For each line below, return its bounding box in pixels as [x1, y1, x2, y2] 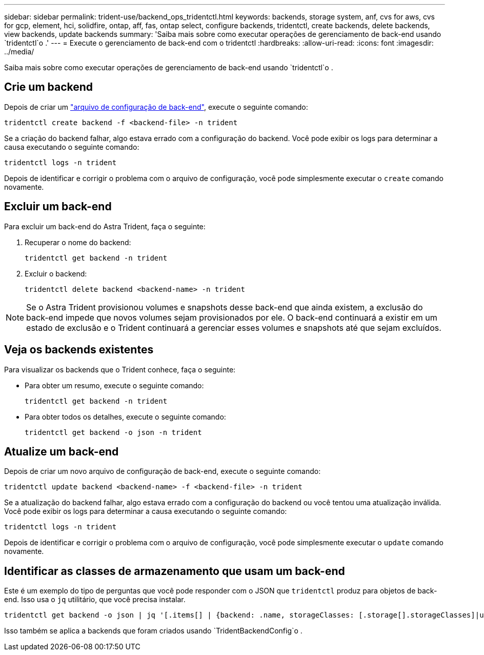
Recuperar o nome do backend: [25, 237, 131, 247]
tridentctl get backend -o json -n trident [25, 428, 202, 436]
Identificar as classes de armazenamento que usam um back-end [4, 564, 345, 578]
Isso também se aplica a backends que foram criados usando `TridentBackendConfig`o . [4, 626, 302, 636]
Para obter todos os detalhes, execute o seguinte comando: [25, 412, 226, 421]
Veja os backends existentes [4, 343, 154, 356]
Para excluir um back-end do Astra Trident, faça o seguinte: [4, 222, 206, 231]
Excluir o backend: [25, 269, 87, 278]
